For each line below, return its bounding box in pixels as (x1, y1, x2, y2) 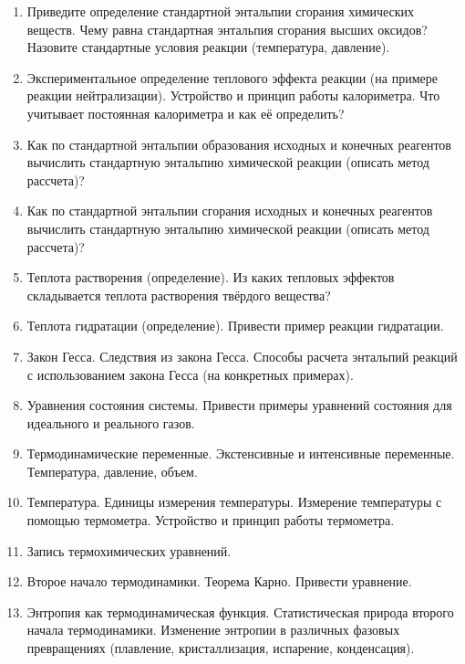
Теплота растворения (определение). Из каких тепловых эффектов (26, 268, 395, 287)
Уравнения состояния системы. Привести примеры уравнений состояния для (26, 395, 452, 415)
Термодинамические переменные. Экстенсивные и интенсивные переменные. (26, 444, 455, 463)
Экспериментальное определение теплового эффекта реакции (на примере (26, 68, 438, 87)
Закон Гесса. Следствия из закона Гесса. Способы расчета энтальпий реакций (26, 346, 458, 365)
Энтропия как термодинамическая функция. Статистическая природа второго (26, 602, 454, 621)
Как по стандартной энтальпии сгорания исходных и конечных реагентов (26, 201, 433, 220)
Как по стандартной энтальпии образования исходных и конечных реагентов (26, 134, 451, 153)
